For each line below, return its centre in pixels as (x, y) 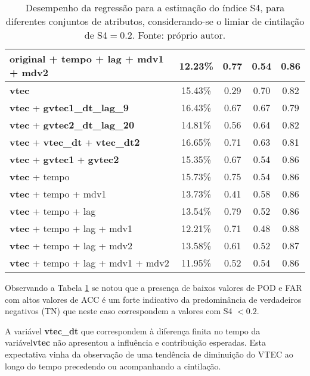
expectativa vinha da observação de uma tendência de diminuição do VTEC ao (149, 354)
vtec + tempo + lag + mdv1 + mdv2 (89, 263)
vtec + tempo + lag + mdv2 (71, 245)
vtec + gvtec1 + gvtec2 (64, 159)
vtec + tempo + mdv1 (58, 194)
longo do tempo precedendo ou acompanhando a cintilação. (113, 366)
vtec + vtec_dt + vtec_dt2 (75, 142)
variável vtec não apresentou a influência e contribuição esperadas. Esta (135, 342)
